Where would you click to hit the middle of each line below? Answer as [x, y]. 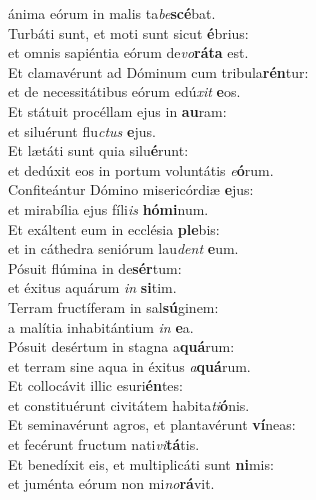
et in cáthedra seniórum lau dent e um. [123, 248]
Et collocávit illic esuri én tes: [95, 385]
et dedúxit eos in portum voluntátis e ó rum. [141, 169]
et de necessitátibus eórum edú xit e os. [124, 91]
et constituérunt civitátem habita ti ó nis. [129, 404]
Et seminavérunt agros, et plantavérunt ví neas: [152, 424]
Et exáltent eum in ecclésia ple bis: [114, 228]
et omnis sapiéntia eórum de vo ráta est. [128, 52]
